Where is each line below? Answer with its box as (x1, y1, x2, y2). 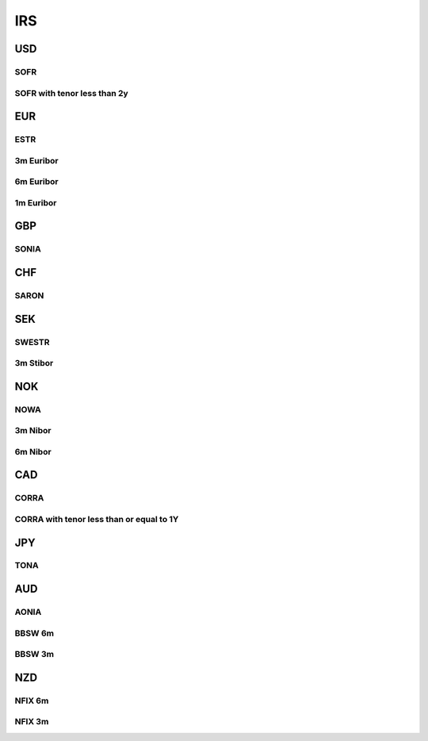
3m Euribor (14, 155, 59, 166)
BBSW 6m (14, 628, 55, 639)
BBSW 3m (14, 649, 55, 660)
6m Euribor (14, 176, 59, 187)
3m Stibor (14, 358, 54, 369)
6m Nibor (14, 446, 52, 457)
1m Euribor (14, 197, 57, 208)
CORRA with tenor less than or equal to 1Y (14, 513, 179, 524)
